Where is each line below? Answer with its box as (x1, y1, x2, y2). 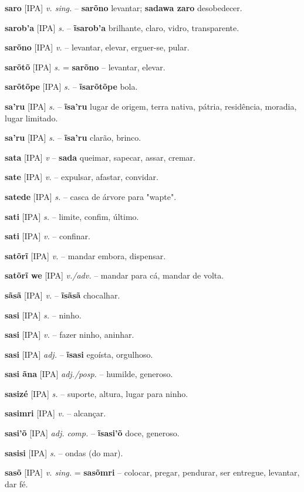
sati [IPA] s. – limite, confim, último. (5, 210, 139, 222)
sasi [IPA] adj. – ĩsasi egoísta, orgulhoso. (5, 348, 153, 360)
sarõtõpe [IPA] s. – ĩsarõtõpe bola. (5, 80, 138, 93)
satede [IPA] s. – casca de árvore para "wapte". (5, 190, 177, 202)
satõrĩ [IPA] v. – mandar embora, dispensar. (5, 249, 166, 262)
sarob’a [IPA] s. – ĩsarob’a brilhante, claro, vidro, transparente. (5, 21, 239, 33)
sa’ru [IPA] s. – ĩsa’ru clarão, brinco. (5, 131, 141, 144)
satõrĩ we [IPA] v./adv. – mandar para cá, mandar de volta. (5, 269, 224, 281)
